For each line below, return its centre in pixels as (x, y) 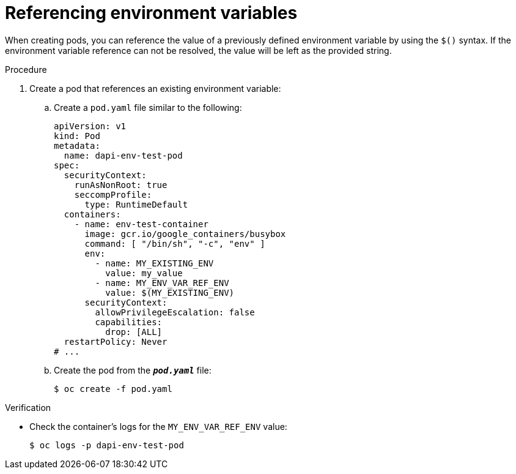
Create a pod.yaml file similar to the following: (148, 107)
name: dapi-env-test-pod (123, 155)
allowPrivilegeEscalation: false (175, 312)
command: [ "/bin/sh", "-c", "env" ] (175, 243)
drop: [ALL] (134, 332)
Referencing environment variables (151, 13)
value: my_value (144, 273)
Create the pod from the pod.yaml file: (133, 370)
